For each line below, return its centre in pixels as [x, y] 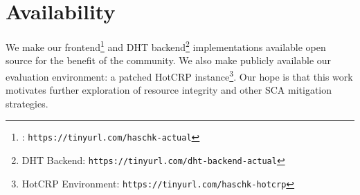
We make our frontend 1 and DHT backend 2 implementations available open [166, 46]
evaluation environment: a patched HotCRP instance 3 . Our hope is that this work [179, 75]
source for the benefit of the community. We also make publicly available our [169, 60]
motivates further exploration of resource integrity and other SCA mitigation [169, 90]
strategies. [27, 103]
